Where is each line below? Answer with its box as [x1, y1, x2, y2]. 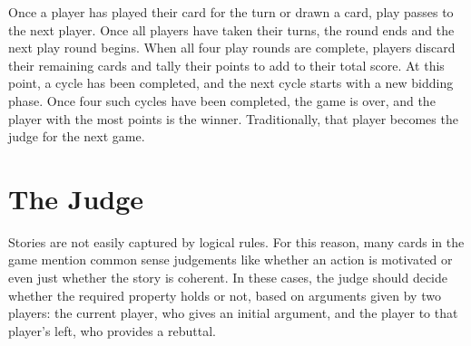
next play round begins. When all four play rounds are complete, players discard [8, 38, 456, 57]
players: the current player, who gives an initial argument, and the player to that [8, 303, 458, 322]
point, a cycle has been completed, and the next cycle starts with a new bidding [8, 73, 454, 92]
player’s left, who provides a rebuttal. [8, 321, 216, 340]
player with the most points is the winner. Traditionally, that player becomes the [8, 109, 458, 128]
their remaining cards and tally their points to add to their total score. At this [8, 55, 445, 74]
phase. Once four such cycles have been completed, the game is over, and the [8, 91, 436, 110]
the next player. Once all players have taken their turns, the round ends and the [8, 20, 455, 39]
